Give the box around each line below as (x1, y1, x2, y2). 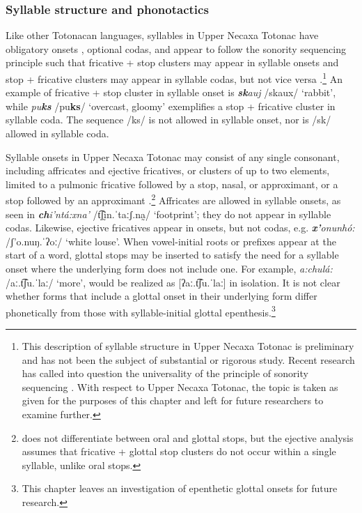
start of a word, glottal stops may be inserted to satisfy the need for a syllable (6, 247, 339, 262)
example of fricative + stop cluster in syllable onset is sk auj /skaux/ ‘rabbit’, (6, 85, 336, 100)
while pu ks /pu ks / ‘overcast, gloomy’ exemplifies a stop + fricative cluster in (6, 98, 336, 113)
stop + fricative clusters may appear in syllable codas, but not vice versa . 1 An (6, 70, 343, 86)
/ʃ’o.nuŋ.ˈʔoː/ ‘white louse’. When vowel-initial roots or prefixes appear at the (6, 233, 336, 248)
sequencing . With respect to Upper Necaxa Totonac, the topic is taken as (22, 379, 338, 394)
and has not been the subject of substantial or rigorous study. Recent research (22, 352, 355, 367)
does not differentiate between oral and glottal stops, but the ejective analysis (22, 430, 354, 445)
